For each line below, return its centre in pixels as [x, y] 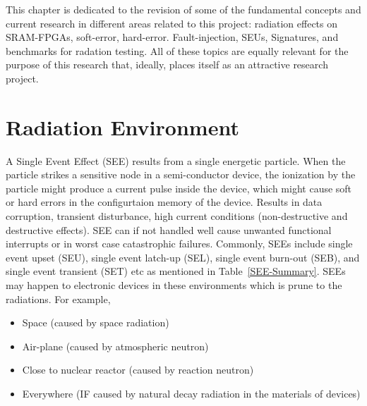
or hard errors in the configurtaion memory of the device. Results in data [164, 202]
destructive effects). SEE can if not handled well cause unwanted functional [169, 229]
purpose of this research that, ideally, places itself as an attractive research [167, 64]
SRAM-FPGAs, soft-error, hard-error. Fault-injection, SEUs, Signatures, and [172, 37]
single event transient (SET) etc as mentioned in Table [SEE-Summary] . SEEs [176, 271]
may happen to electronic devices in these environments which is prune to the [174, 285]
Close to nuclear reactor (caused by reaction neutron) [138, 370]
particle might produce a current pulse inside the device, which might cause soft [179, 188]
